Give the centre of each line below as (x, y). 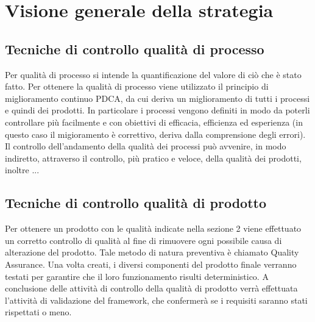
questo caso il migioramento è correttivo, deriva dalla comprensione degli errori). (155, 134)
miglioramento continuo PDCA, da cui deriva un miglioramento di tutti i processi (157, 98)
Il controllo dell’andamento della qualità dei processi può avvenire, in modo (146, 146)
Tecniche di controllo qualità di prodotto (136, 203)
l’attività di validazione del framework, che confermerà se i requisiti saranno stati (156, 300)
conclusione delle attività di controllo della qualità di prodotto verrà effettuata (151, 288)
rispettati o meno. (38, 312)
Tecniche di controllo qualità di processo (135, 48)
